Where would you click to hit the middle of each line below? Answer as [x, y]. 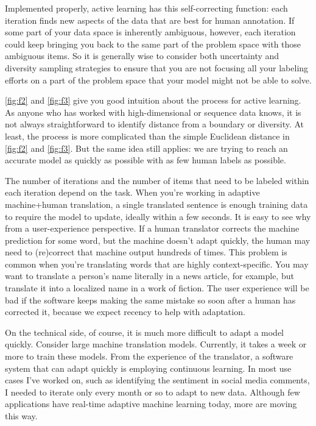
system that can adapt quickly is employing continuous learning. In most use [148, 368]
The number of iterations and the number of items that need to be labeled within [157, 180]
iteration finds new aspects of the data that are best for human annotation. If [150, 20]
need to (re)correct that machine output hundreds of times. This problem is [146, 252]
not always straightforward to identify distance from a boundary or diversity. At [155, 124]
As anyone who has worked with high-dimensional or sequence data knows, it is [153, 112]
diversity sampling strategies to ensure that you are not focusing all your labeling [157, 67]
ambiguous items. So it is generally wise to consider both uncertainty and [142, 56]
